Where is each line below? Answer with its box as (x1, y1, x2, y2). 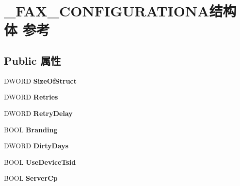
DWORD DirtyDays (4, 141, 69, 151)
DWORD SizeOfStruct (4, 75, 77, 86)
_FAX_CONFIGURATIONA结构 (4, 1, 237, 21)
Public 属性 (4, 53, 61, 68)
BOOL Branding (4, 124, 58, 134)
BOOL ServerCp (4, 173, 58, 183)
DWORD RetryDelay (4, 108, 73, 118)
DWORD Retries (4, 92, 58, 102)
